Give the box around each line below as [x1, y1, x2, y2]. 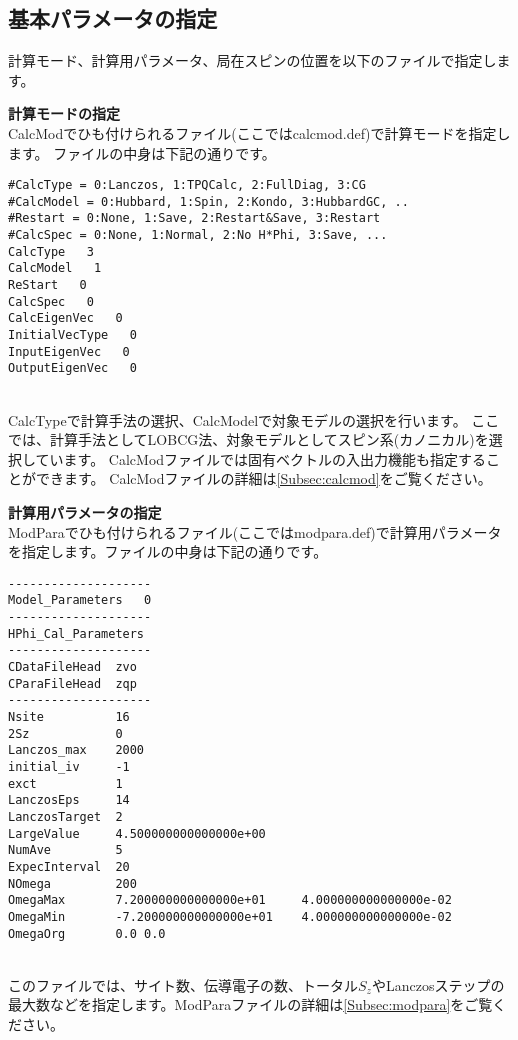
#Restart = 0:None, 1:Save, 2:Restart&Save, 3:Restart [8, 211, 381, 226]
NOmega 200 [8, 876, 137, 891]
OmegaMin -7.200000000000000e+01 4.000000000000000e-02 [8, 909, 452, 924]
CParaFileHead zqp [8, 676, 137, 691]
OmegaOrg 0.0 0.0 [8, 926, 166, 941]
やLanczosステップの [371, 974, 505, 995]
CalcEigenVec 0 [8, 311, 123, 326]
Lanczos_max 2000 [8, 743, 145, 758]
